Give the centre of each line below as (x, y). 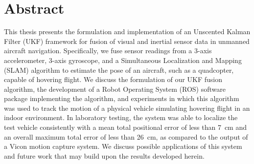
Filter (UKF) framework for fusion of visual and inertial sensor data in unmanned (127, 41)
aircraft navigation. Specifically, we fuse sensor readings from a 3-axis (108, 51)
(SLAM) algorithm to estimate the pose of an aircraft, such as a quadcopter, (119, 70)
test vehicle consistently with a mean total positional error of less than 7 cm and (125, 127)
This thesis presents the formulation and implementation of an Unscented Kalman (127, 31)
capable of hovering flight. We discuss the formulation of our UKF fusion (113, 79)
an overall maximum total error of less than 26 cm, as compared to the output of (126, 136)
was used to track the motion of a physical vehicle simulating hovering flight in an (127, 108)
